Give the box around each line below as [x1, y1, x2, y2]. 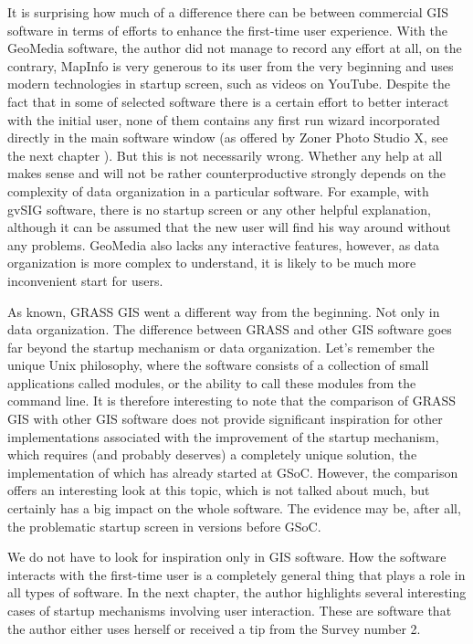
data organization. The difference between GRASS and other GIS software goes [7, 320, 452, 339]
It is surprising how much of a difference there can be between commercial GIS [7, 3, 449, 21]
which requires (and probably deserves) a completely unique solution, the [7, 445, 417, 464]
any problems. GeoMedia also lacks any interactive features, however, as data [7, 235, 440, 254]
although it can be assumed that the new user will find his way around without [7, 217, 451, 237]
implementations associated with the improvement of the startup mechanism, [7, 427, 439, 446]
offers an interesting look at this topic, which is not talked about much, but [7, 480, 430, 500]
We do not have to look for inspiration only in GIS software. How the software [7, 547, 447, 566]
